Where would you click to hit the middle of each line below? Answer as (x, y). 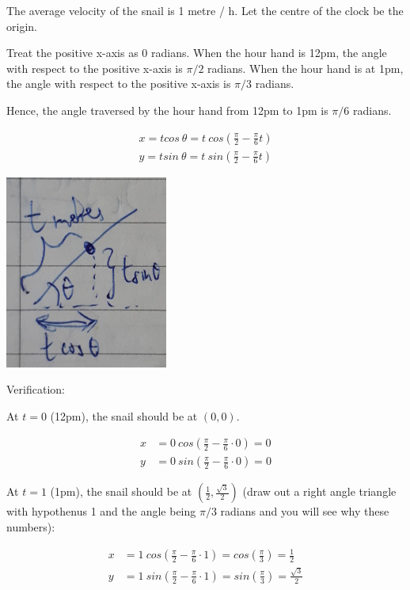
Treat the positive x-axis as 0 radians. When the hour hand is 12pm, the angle (197, 53)
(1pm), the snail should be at (121, 491)
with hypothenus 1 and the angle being (101, 511)
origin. (22, 26)
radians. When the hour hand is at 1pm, (306, 68)
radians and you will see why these (305, 511)
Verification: (36, 389)
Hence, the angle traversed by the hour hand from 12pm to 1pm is (167, 110)
